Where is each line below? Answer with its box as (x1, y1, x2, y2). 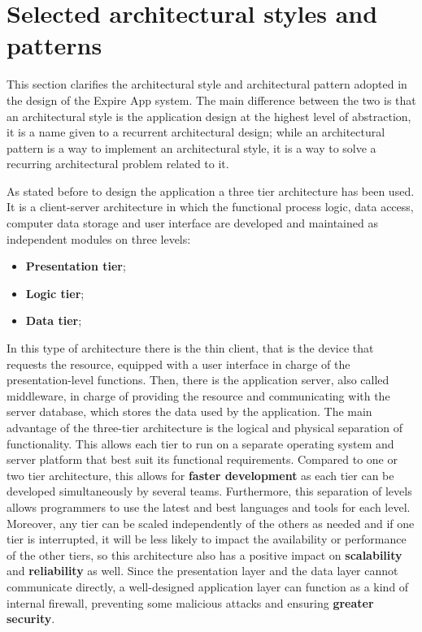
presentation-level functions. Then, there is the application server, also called (7, 371, 389, 388)
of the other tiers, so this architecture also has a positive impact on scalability (7, 546, 402, 563)
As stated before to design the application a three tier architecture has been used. (7, 182, 415, 199)
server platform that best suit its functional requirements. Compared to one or (7, 451, 398, 468)
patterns (7, 28, 102, 62)
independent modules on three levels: (7, 230, 191, 247)
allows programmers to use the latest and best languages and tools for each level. (7, 498, 411, 515)
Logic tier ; (25, 284, 85, 301)
